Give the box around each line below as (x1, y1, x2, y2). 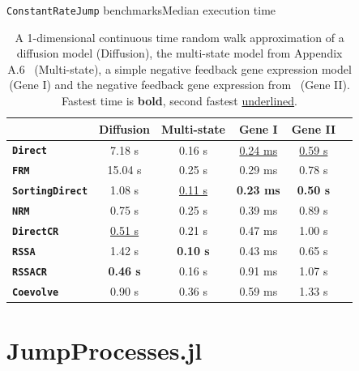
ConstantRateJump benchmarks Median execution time (6, 2, 276, 18)
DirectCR (12, 226, 59, 238)
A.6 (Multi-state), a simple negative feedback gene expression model (7, 60, 352, 77)
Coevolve (12, 286, 59, 298)
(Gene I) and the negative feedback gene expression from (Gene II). (9, 76, 350, 93)
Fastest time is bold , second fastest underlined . (62, 92, 298, 109)
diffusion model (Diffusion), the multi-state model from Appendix (16, 45, 343, 62)
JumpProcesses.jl (6, 334, 203, 367)
